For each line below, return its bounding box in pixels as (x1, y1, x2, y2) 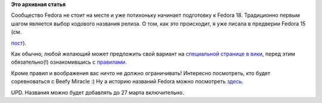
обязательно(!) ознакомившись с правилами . (11, 58, 127, 65)
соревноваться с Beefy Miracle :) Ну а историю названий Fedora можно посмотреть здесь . (11, 78, 244, 85)
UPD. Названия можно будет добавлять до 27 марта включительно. (11, 89, 184, 96)
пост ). (11, 39, 27, 46)
